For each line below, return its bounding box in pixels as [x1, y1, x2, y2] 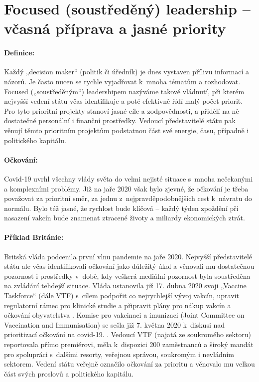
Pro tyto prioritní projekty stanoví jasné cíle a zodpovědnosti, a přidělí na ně [4, 105, 239, 116]
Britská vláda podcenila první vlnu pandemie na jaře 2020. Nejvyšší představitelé [4, 251, 253, 261]
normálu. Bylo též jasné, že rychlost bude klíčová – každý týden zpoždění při [4, 202, 239, 213]
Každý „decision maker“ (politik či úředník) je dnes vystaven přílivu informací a [4, 66, 249, 77]
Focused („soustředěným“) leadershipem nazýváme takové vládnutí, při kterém [4, 86, 245, 96]
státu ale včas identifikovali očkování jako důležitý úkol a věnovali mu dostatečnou [4, 261, 255, 271]
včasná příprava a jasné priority [4, 18, 226, 38]
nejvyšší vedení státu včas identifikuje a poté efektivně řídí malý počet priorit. [4, 96, 243, 106]
